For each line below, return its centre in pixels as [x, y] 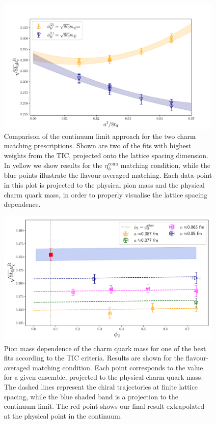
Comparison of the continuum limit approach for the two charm [100, 136]
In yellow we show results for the [53, 165]
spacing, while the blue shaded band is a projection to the [91, 396]
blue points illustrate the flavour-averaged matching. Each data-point [108, 175]
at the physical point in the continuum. [63, 415]
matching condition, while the [165, 165]
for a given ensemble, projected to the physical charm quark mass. [104, 377]
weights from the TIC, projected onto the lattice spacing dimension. [106, 155]
